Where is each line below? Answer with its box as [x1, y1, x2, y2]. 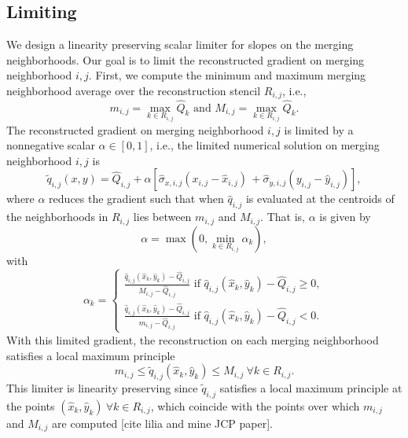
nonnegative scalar [6, 137, 95, 153]
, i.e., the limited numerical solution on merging [149, 137, 380, 153]
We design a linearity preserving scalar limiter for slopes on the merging [6, 36, 354, 53]
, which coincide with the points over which [150, 397, 360, 414]
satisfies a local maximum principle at [219, 379, 402, 396]
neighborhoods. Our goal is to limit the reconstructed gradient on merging [6, 51, 365, 68]
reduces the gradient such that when [49, 190, 224, 207]
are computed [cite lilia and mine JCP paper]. [52, 414, 273, 431]
